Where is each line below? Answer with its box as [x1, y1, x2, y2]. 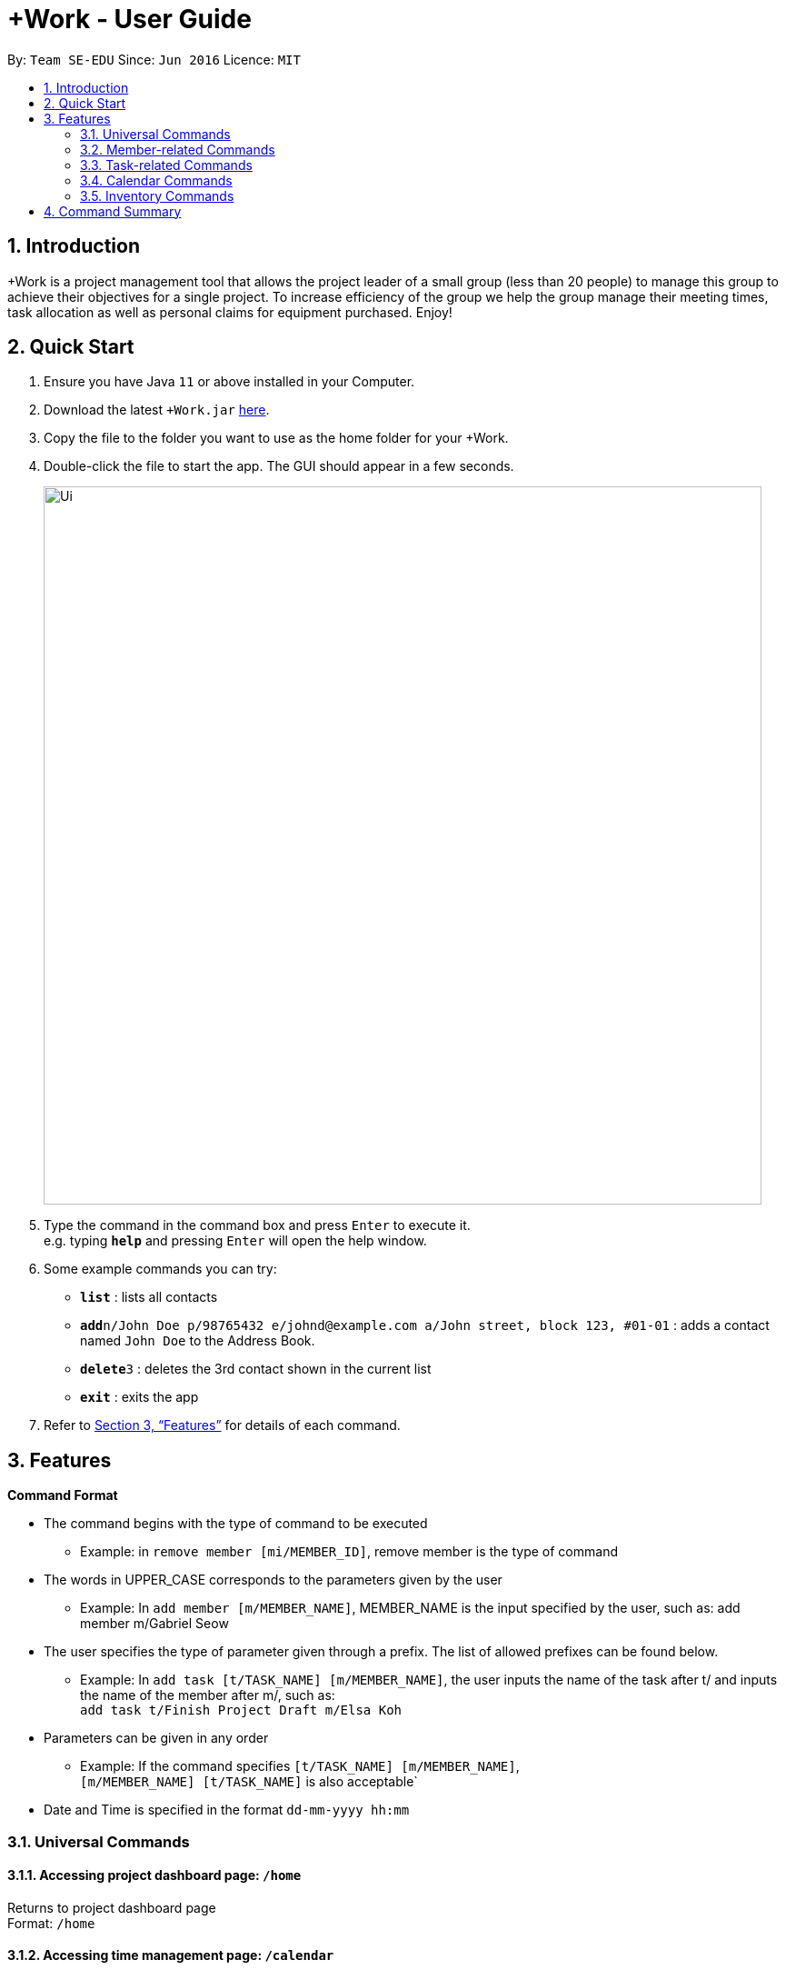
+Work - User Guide [7, 4, 252, 35]
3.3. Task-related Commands [80, 156, 253, 173]
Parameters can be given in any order [44, 1730, 269, 1746]
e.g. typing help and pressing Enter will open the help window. [44, 1233, 427, 1249]
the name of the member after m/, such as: [80, 1687, 335, 1704]
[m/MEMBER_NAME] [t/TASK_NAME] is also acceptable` [80, 1774, 418, 1790]
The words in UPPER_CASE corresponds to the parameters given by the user [44, 1572, 502, 1588]
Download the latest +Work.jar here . [44, 402, 270, 418]
